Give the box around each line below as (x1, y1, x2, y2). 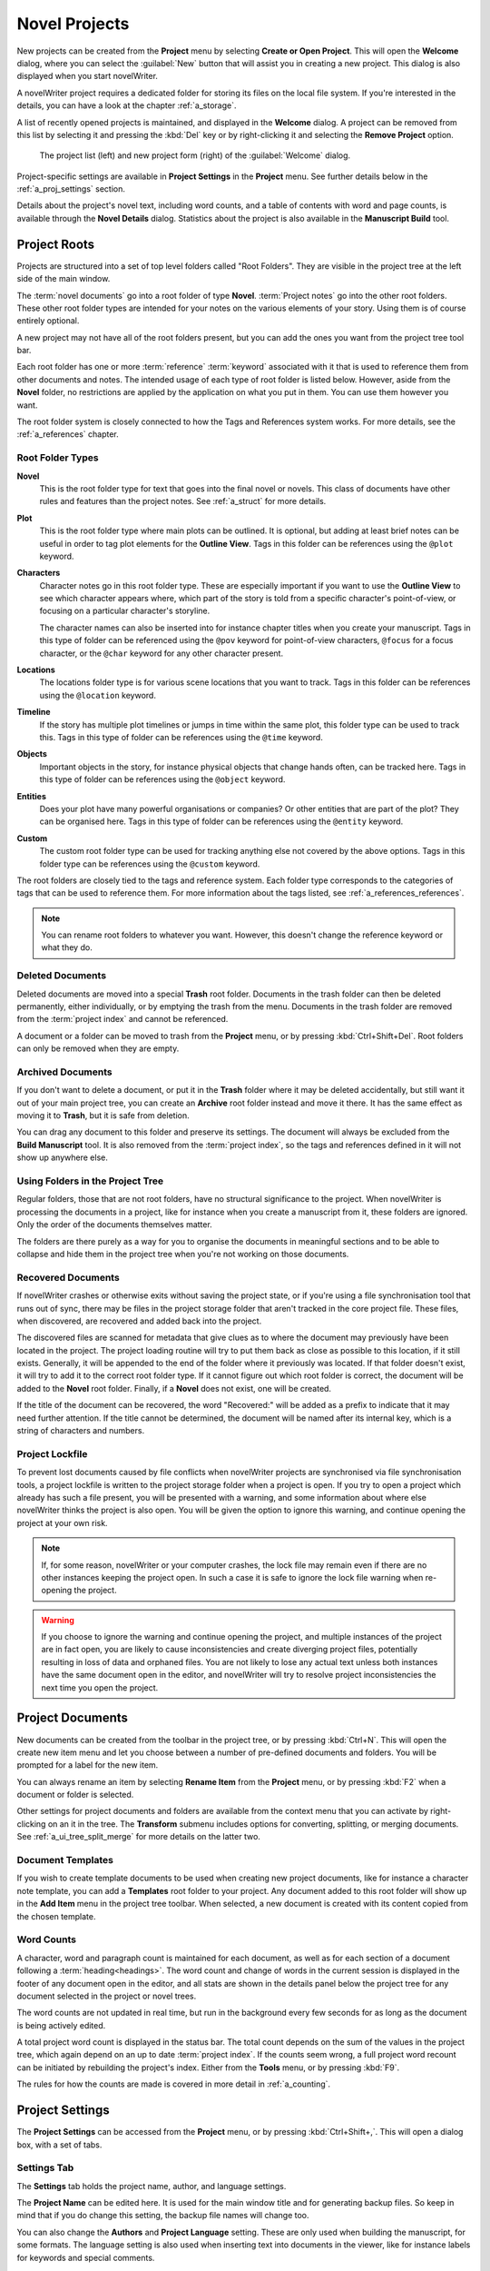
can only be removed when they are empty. (16, 1043, 180, 1054)
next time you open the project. (41, 1681, 159, 1693)
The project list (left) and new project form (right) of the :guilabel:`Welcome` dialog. (39, 150, 351, 161)
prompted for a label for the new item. (16, 1760, 159, 1770)
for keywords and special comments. (16, 2252, 155, 2263)
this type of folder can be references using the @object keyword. (39, 774, 286, 785)
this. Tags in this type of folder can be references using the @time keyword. (39, 732, 324, 742)
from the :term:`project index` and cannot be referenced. (16, 1014, 229, 1025)
